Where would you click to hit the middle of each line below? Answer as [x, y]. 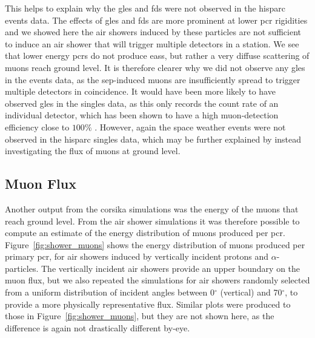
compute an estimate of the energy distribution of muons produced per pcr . [145, 233]
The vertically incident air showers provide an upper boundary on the [171, 268]
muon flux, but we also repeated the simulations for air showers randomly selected [157, 280]
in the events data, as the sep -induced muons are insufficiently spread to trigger [153, 79]
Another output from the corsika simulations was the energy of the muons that [152, 208]
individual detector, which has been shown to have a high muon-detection [142, 115]
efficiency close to [37, 127]
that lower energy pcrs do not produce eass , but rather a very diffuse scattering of [157, 56]
